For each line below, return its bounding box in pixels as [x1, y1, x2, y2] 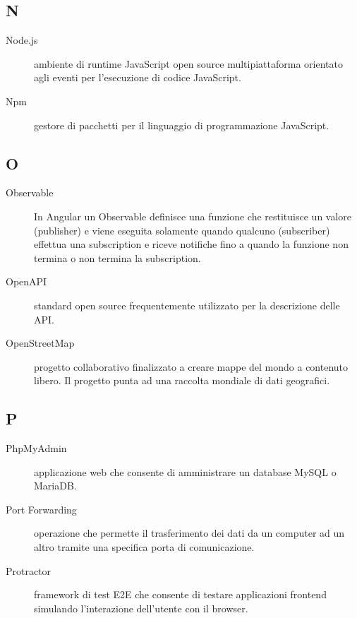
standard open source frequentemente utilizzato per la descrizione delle [34, 297, 340, 312]
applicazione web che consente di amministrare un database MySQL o [34, 464, 337, 479]
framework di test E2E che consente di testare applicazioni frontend [34, 587, 327, 602]
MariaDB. [34, 478, 77, 493]
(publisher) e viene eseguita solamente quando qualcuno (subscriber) [34, 222, 330, 237]
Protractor [6, 563, 52, 578]
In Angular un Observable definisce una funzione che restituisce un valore [34, 208, 352, 223]
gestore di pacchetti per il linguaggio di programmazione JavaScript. [34, 117, 329, 132]
